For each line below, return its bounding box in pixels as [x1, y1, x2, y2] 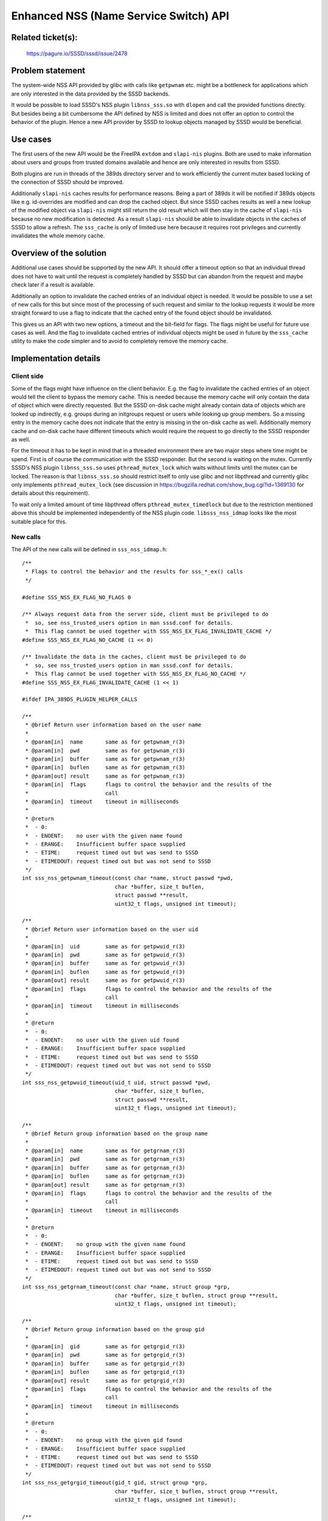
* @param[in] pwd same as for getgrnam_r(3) [25, 1156, 185, 1163]
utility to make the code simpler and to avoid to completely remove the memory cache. [11, 338, 228, 345]
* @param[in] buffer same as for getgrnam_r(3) [25, 1164, 185, 1171]
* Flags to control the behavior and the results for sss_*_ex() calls [25, 568, 243, 575]
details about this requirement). [11, 490, 90, 497]
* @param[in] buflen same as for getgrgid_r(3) [25, 1369, 185, 1376]
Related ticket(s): [11, 32, 78, 43]
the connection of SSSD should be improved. [11, 178, 124, 186]
